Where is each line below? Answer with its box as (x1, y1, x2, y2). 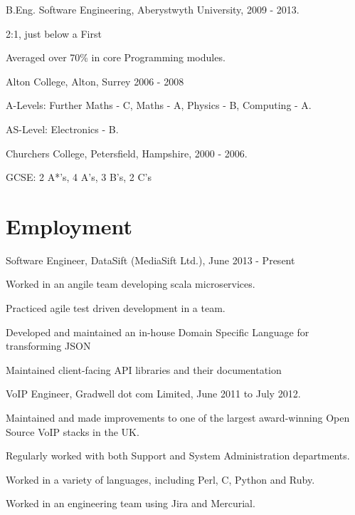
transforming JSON (6, 338, 91, 353)
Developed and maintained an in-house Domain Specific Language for (6, 324, 309, 339)
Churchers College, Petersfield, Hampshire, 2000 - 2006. (6, 145, 248, 160)
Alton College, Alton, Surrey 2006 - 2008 (6, 73, 184, 88)
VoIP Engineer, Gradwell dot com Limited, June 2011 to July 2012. (6, 386, 301, 401)
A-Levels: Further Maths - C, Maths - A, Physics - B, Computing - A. (6, 98, 312, 113)
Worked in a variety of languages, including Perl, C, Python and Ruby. (6, 472, 315, 487)
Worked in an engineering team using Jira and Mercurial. (6, 496, 255, 511)
